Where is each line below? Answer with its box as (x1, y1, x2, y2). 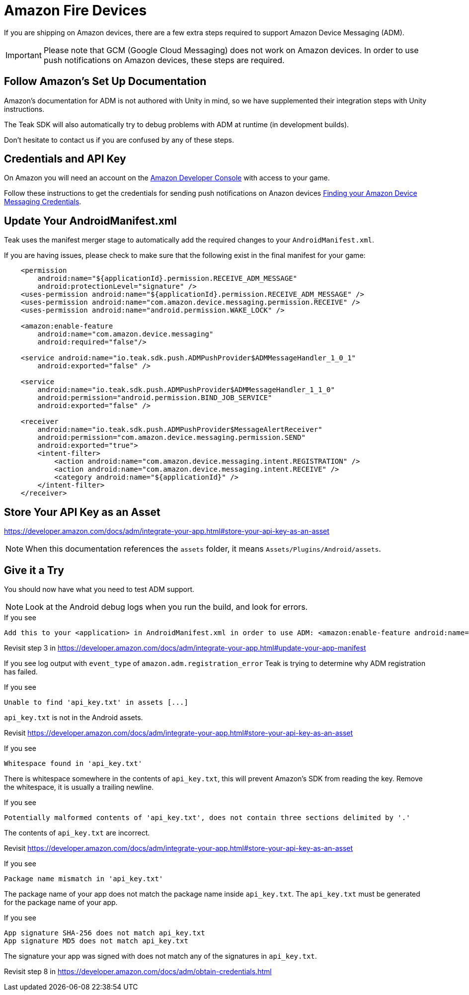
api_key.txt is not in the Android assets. (4, 713, 143, 722)
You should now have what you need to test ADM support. (4, 584, 195, 593)
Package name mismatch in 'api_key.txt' (4, 874, 163, 883)
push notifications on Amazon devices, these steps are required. (43, 55, 285, 65)
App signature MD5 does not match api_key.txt (4, 936, 188, 945)
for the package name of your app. (4, 898, 118, 907)
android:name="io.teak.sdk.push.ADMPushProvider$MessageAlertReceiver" (37, 425, 322, 434)
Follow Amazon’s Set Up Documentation (4, 75, 207, 88)
